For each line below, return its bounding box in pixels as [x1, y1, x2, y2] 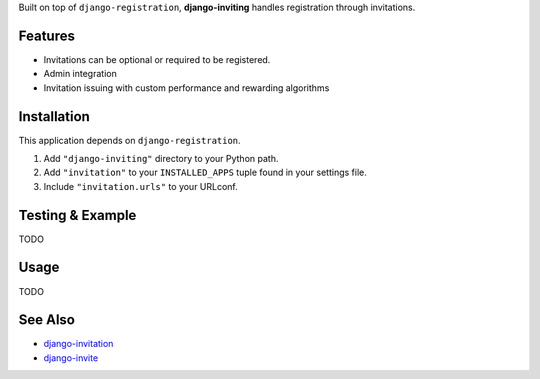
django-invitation [43, 338, 114, 350]
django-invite [43, 351, 99, 364]
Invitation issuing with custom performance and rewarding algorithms [43, 81, 330, 94]
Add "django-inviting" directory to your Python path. [43, 152, 279, 164]
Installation [18, 108, 90, 125]
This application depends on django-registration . [18, 134, 241, 146]
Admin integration [43, 68, 117, 80]
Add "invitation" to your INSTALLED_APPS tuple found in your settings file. [43, 166, 367, 179]
